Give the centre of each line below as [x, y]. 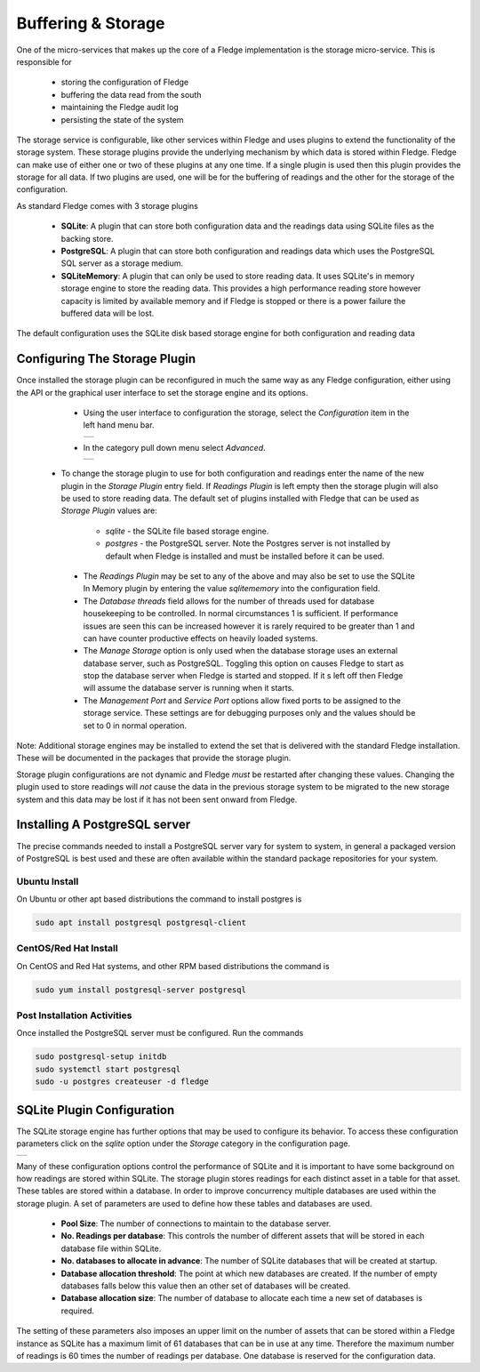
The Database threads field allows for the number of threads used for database [229, 601]
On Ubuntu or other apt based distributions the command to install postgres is [159, 899]
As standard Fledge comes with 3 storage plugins [108, 205]
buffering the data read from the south [131, 94]
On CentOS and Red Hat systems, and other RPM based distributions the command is [173, 966]
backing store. [87, 238]
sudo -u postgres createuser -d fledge [122, 1082]
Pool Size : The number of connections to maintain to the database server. [196, 1224]
